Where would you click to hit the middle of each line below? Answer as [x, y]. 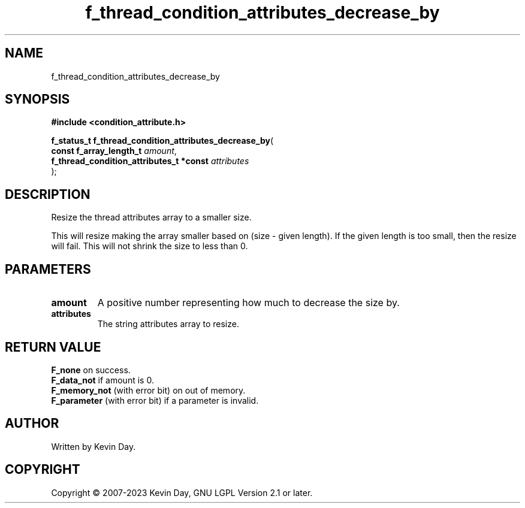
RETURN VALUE [53, 347]
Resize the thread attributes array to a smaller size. [151, 217]
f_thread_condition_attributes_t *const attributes [150, 161]
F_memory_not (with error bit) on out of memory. [148, 390]
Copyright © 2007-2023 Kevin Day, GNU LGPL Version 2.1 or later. [182, 492]
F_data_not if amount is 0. [102, 380]
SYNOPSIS [37, 99]
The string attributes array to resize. [168, 324]
